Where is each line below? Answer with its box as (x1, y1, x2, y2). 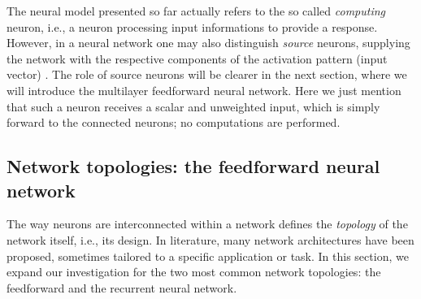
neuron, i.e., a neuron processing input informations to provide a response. (7, 18, 378, 35)
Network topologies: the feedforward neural (7, 154, 380, 179)
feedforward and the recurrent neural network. (7, 279, 237, 296)
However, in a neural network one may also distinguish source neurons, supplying (7, 34, 410, 51)
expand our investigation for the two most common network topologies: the (7, 263, 381, 280)
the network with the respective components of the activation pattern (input (7, 50, 388, 67)
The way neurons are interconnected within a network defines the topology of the (7, 215, 408, 232)
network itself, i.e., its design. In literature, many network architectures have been (7, 231, 414, 248)
